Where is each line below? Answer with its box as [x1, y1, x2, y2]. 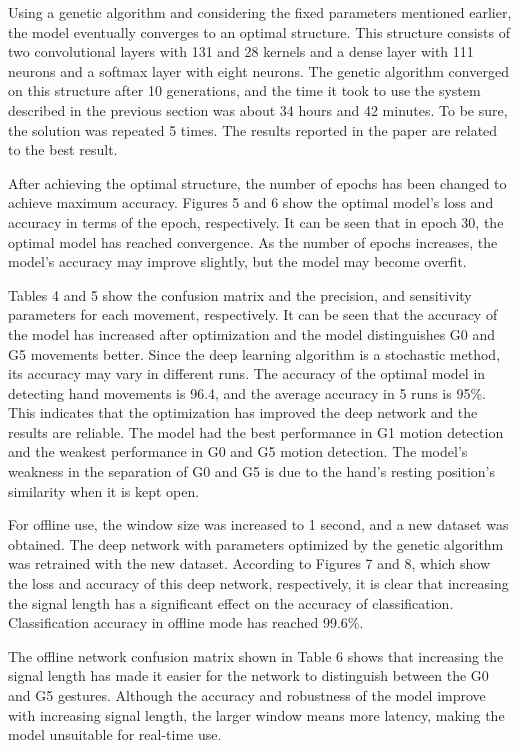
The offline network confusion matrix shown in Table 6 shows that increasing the [8, 645, 504, 666]
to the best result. [8, 139, 118, 160]
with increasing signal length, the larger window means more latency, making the [8, 704, 505, 725]
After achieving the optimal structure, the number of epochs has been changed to [8, 172, 507, 193]
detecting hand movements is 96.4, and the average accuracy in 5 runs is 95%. [8, 382, 486, 403]
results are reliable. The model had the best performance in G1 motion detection [8, 421, 504, 442]
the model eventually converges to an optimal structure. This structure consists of [8, 21, 510, 42]
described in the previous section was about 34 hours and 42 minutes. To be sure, [8, 99, 508, 120]
